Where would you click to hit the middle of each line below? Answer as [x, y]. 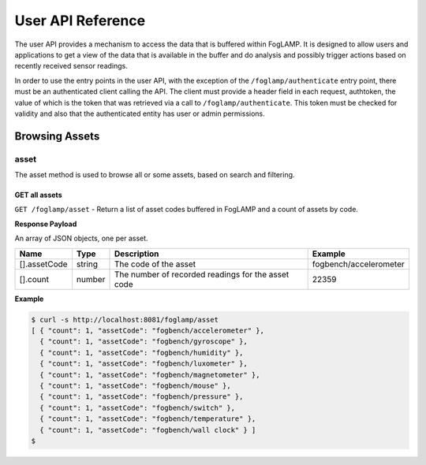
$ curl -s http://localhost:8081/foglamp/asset [125, 320]
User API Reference [80, 20]
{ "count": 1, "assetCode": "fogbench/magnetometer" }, [150, 375]
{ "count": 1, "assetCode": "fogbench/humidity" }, [142, 352]
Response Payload [46, 224]
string [87, 264]
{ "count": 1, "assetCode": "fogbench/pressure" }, [142, 397]
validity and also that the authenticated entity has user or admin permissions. [140, 113]
